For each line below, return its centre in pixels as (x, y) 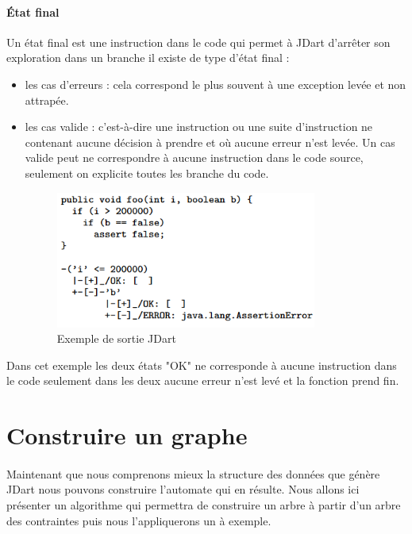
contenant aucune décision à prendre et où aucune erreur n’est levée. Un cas (210, 142)
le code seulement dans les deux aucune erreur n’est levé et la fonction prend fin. (203, 380)
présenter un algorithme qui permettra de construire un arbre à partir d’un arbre (204, 505)
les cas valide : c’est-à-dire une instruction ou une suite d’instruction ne (199, 127)
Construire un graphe (127, 435)
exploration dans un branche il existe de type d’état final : (148, 58)
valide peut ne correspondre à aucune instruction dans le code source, (194, 158)
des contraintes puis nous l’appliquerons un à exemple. (139, 520)
